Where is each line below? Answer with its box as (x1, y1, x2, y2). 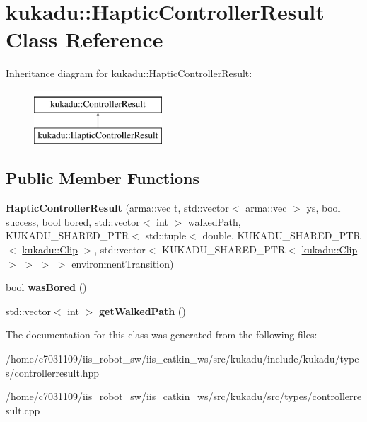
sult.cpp (6, 402, 40, 417)
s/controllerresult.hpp (6, 365, 100, 380)
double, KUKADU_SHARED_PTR (202, 228, 361, 243)
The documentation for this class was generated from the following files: (6, 327, 318, 342)
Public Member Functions (6, 167, 199, 189)
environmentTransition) (71, 256, 174, 270)
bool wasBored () (6, 280, 87, 295)
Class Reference (6, 25, 163, 54)
